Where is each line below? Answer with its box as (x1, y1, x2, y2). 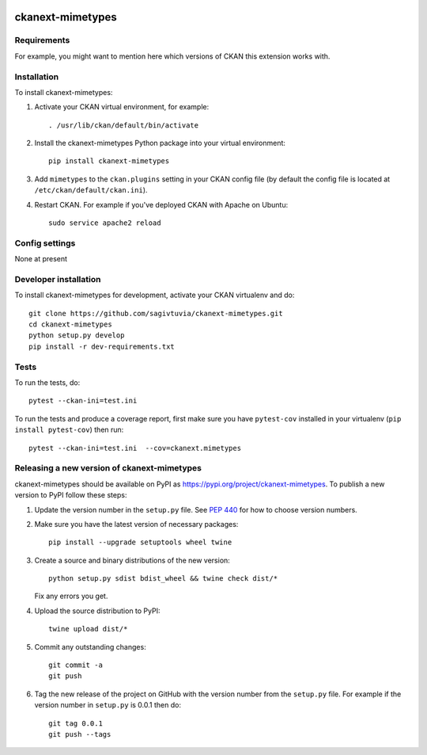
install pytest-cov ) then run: (14, 425, 124, 435)
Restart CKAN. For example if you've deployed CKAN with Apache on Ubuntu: (34, 200, 289, 209)
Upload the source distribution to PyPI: (34, 606, 161, 616)
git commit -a (48, 661, 103, 669)
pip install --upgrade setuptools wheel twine (48, 538, 232, 547)
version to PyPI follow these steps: (14, 490, 127, 500)
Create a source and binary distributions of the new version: (34, 555, 231, 565)
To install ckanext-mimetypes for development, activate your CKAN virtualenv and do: (14, 290, 295, 300)
